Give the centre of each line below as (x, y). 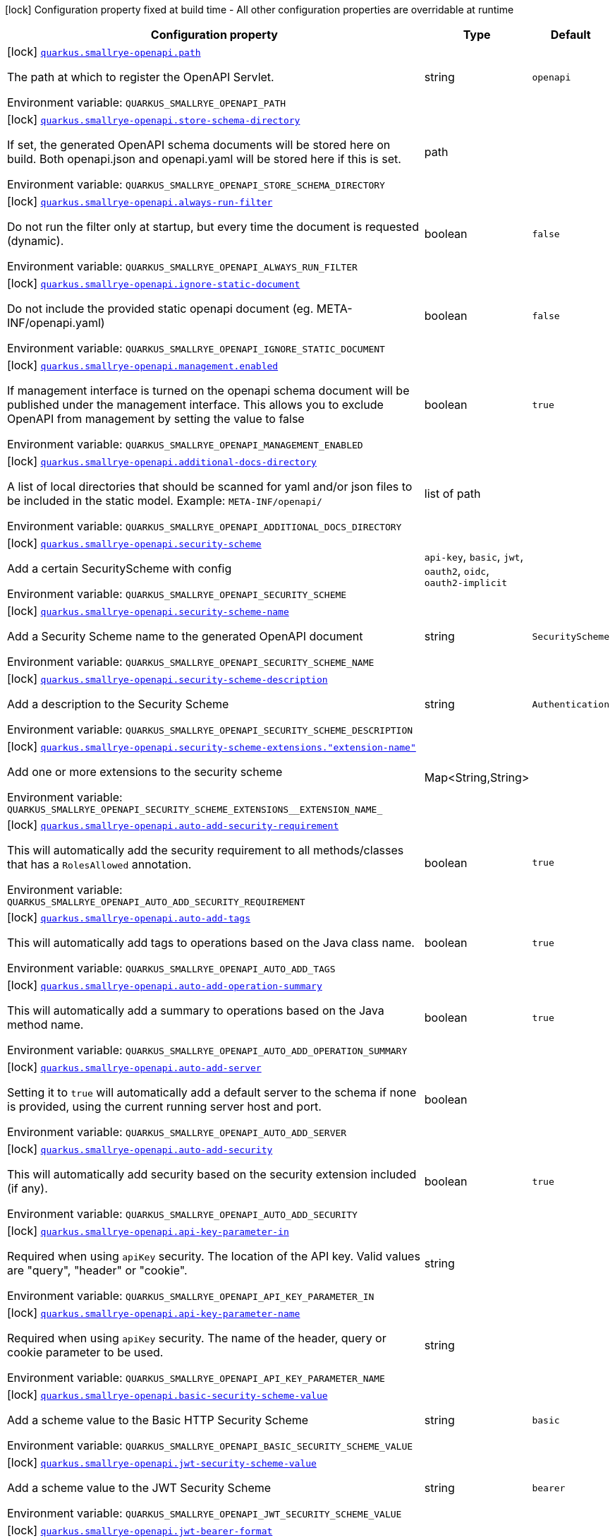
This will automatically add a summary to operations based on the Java (196, 1010)
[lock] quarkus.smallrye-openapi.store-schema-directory (154, 119)
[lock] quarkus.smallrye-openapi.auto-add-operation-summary (165, 985)
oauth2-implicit (466, 583)
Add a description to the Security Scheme (118, 704)
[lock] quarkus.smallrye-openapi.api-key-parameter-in (148, 1231)
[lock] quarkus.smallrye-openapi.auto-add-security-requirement (173, 825)
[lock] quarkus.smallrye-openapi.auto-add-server (134, 1067)
